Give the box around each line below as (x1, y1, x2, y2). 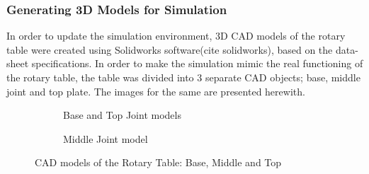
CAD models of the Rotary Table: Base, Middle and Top (35, 155, 282, 170)
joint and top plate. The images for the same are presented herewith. (6, 83, 305, 98)
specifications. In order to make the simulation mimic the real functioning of (31, 56, 363, 71)
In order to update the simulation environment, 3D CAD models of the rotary (6, 28, 346, 43)
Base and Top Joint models (63, 108, 181, 122)
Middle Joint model (63, 131, 148, 146)
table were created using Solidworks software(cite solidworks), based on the (6, 42, 333, 57)
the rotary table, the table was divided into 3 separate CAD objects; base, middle (6, 70, 361, 84)
